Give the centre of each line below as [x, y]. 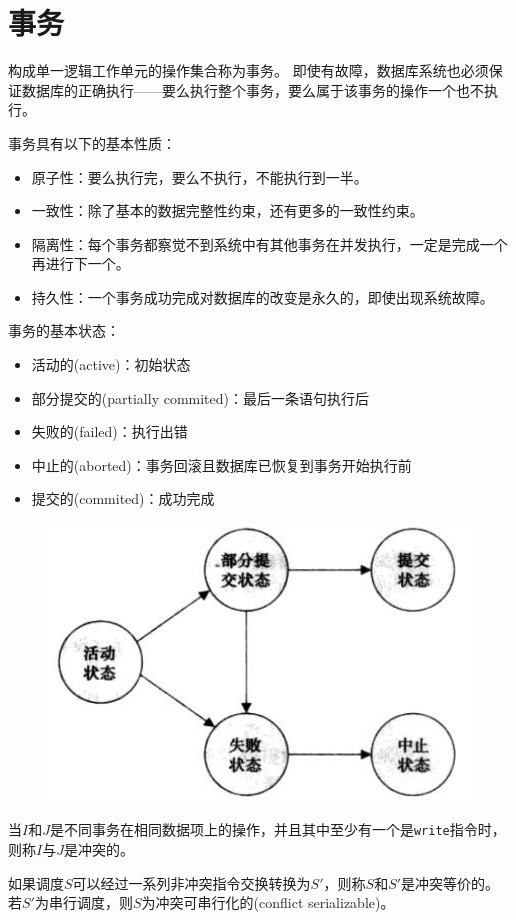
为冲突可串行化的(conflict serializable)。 [268, 902]
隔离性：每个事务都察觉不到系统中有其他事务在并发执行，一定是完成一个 [269, 243]
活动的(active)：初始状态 [111, 364]
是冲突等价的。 [450, 882]
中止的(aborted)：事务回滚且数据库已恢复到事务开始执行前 [221, 464]
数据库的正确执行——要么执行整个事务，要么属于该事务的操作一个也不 [252, 89]
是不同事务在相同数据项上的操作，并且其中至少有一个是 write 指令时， [277, 829]
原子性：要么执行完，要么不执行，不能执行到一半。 [199, 176]
